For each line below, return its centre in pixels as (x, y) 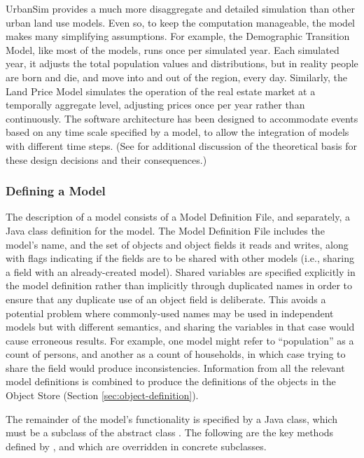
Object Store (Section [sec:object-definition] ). (102, 395)
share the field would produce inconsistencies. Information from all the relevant (175, 367)
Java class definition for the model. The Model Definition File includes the (165, 230)
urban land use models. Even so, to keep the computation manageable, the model (181, 22)
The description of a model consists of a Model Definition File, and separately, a (178, 217)
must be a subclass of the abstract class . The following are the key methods (170, 432)
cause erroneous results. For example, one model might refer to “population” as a (180, 340)
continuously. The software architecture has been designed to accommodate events (182, 118)
